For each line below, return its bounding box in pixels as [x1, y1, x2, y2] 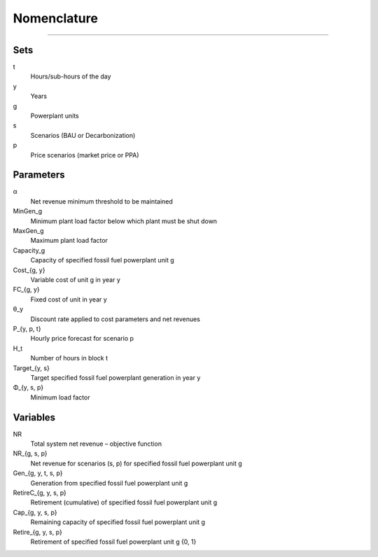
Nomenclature [13, 10, 98, 26]
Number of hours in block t [30, 354, 108, 362]
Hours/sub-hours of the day [30, 72, 111, 80]
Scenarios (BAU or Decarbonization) [30, 131, 136, 139]
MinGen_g [13, 207, 43, 216]
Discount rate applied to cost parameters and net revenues [30, 315, 201, 323]
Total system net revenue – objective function [30, 439, 162, 448]
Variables [13, 411, 56, 423]
